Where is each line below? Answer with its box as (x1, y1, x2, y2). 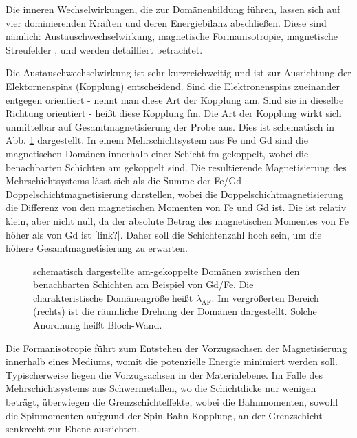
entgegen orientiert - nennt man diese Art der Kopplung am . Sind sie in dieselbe (6, 92, 344, 107)
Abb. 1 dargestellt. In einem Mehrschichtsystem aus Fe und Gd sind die (6, 133, 308, 147)
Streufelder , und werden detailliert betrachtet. (6, 42, 203, 56)
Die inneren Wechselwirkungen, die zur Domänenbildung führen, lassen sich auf (6, 2, 340, 16)
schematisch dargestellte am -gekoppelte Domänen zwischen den (33, 263, 300, 278)
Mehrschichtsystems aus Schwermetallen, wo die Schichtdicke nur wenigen (6, 381, 316, 395)
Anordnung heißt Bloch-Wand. (33, 318, 162, 332)
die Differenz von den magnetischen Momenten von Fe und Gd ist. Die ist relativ (6, 200, 347, 215)
